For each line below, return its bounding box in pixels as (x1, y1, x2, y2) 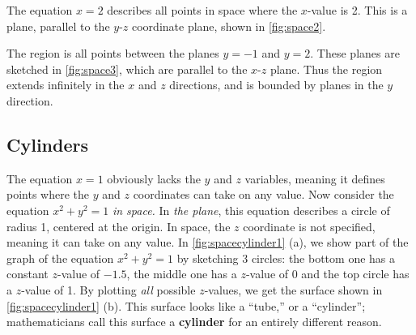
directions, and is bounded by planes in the (169, 76, 384, 93)
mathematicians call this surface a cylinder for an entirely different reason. (6, 313, 382, 330)
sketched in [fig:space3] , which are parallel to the (6, 60, 248, 77)
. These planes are (310, 45, 400, 62)
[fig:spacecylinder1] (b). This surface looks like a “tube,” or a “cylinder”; (6, 297, 366, 314)
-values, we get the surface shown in (204, 281, 383, 298)
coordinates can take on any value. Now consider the (133, 186, 394, 203)
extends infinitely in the (6, 76, 125, 93)
